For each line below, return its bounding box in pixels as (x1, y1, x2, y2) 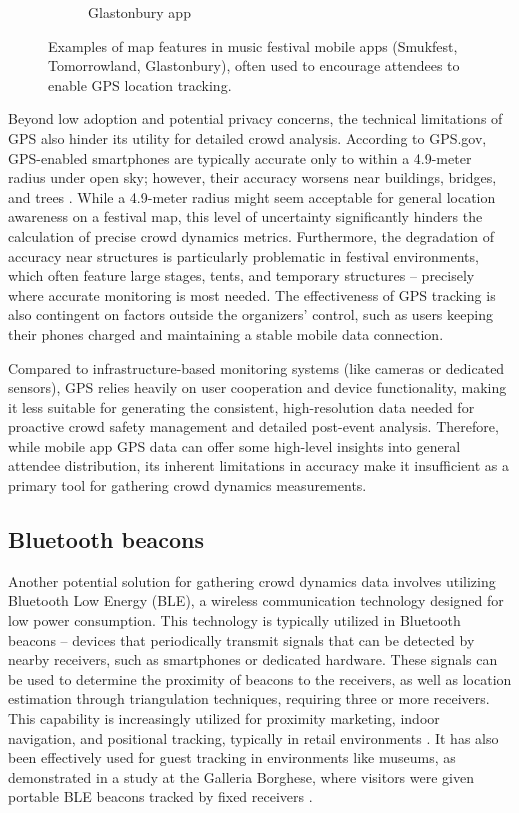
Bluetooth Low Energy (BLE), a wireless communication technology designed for (8, 590, 504, 611)
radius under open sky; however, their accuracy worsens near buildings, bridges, (8, 167, 497, 188)
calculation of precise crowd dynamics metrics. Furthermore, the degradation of (8, 225, 495, 246)
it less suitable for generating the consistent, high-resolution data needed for (8, 396, 475, 417)
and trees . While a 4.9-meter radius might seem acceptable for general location (8, 186, 496, 207)
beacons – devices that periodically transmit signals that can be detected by (8, 629, 475, 650)
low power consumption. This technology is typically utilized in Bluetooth (8, 610, 461, 631)
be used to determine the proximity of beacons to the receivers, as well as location (8, 668, 512, 689)
